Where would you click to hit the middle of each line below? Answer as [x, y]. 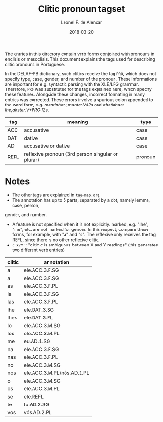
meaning [78, 122]
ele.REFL [33, 396]
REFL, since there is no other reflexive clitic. [56, 240]
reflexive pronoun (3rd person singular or [71, 154]
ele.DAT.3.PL [38, 317]
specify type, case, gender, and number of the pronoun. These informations [81, 79]
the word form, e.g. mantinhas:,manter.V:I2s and [53, 105]
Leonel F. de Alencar [81, 22]
